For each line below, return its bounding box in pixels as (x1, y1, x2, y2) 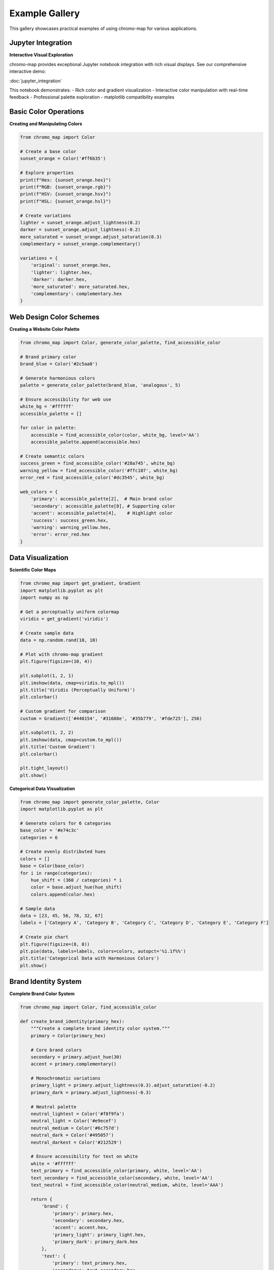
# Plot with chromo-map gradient (20, 652, 104, 657)
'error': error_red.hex (30, 531, 90, 537)
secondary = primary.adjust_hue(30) (30, 1054, 122, 1060)
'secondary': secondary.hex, (52, 1217, 125, 1223)
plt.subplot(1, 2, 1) (20, 673, 74, 679)
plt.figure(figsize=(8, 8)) (20, 941, 90, 947)
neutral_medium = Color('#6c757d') (30, 1125, 119, 1131)
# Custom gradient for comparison (20, 709, 106, 714)
